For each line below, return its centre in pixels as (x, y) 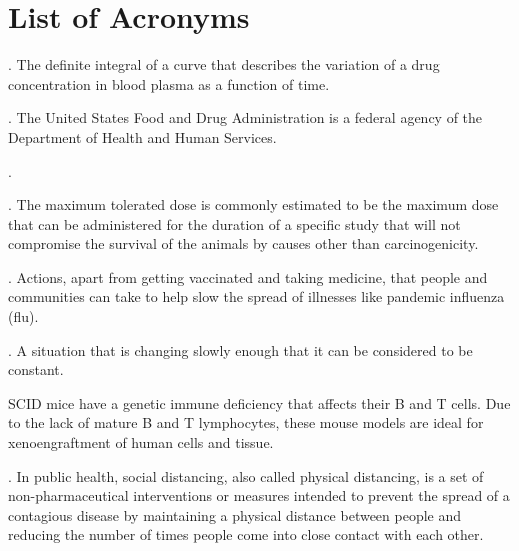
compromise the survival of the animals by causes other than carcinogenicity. (243, 243)
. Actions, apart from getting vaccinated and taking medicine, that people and (248, 276)
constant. (36, 369)
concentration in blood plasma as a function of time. (169, 83)
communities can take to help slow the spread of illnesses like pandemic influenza (256, 296)
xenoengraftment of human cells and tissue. (141, 442)
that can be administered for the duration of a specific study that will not (234, 223)
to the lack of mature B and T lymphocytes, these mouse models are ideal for (246, 422)
